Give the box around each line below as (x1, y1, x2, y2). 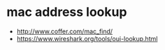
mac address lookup (6, 4, 127, 20)
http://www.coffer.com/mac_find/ (16, 27, 113, 35)
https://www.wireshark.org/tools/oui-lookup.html (16, 34, 158, 42)
